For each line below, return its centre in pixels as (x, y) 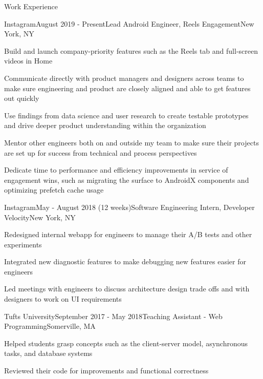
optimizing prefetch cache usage (54, 190)
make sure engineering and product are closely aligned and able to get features (127, 88)
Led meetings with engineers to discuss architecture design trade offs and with (127, 289)
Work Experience (31, 6)
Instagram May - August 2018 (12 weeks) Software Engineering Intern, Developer (129, 207)
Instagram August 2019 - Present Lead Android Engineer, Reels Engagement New (129, 23)
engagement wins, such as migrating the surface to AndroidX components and (127, 180)
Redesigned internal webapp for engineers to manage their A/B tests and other (128, 234)
